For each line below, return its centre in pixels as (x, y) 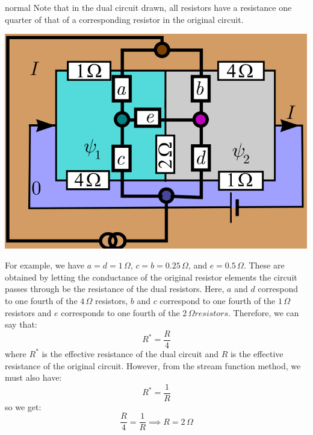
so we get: (23, 406)
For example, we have (45, 265)
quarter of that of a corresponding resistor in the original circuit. (124, 19)
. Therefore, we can (264, 312)
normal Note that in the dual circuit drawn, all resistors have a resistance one (148, 7)
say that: (21, 324)
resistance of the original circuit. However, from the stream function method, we (153, 365)
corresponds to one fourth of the (120, 312)
